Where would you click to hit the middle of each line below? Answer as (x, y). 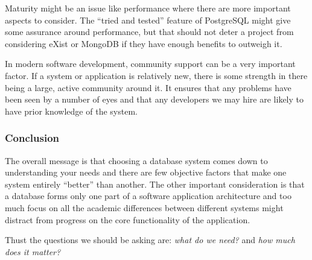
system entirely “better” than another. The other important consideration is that (155, 184)
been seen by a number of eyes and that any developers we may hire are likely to (154, 99)
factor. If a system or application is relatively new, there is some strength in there (156, 75)
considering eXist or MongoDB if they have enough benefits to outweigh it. (144, 43)
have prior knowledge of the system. (71, 111)
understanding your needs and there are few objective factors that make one (146, 172)
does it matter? (33, 251)
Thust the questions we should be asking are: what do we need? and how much (150, 240)
